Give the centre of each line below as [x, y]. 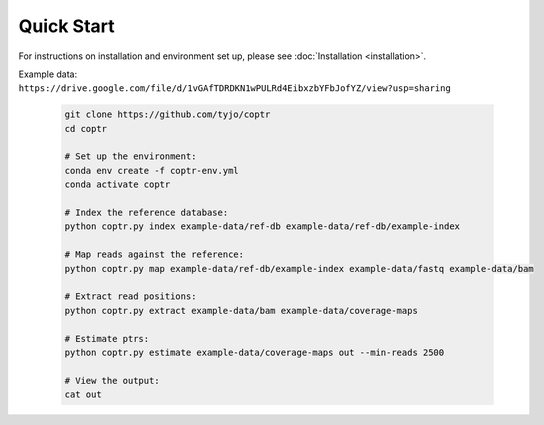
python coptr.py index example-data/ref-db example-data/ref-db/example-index [262, 226]
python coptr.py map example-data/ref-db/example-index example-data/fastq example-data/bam [299, 268]
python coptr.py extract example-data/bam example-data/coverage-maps [241, 310]
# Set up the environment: [130, 156]
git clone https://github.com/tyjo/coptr [167, 114]
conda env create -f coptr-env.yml [151, 170]
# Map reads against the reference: [154, 254]
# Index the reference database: [146, 213]
